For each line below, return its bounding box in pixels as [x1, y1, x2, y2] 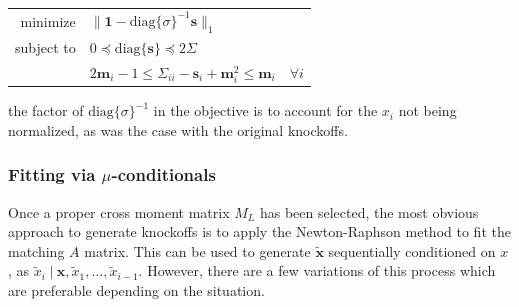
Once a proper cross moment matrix [8, 201, 230, 222]
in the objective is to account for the [153, 100, 378, 121]
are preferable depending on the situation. [8, 280, 265, 301]
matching [8, 240, 65, 261]
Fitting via [8, 162, 96, 187]
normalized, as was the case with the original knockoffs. [8, 119, 348, 140]
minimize [20, 10, 76, 31]
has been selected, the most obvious [259, 201, 479, 222]
